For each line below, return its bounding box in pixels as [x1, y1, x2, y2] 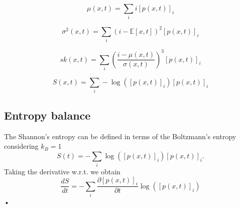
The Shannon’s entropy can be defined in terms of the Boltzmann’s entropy [4, 131, 236, 141]
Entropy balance [4, 107, 91, 123]
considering [4, 141, 39, 151]
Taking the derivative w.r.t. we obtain [4, 166, 121, 177]
